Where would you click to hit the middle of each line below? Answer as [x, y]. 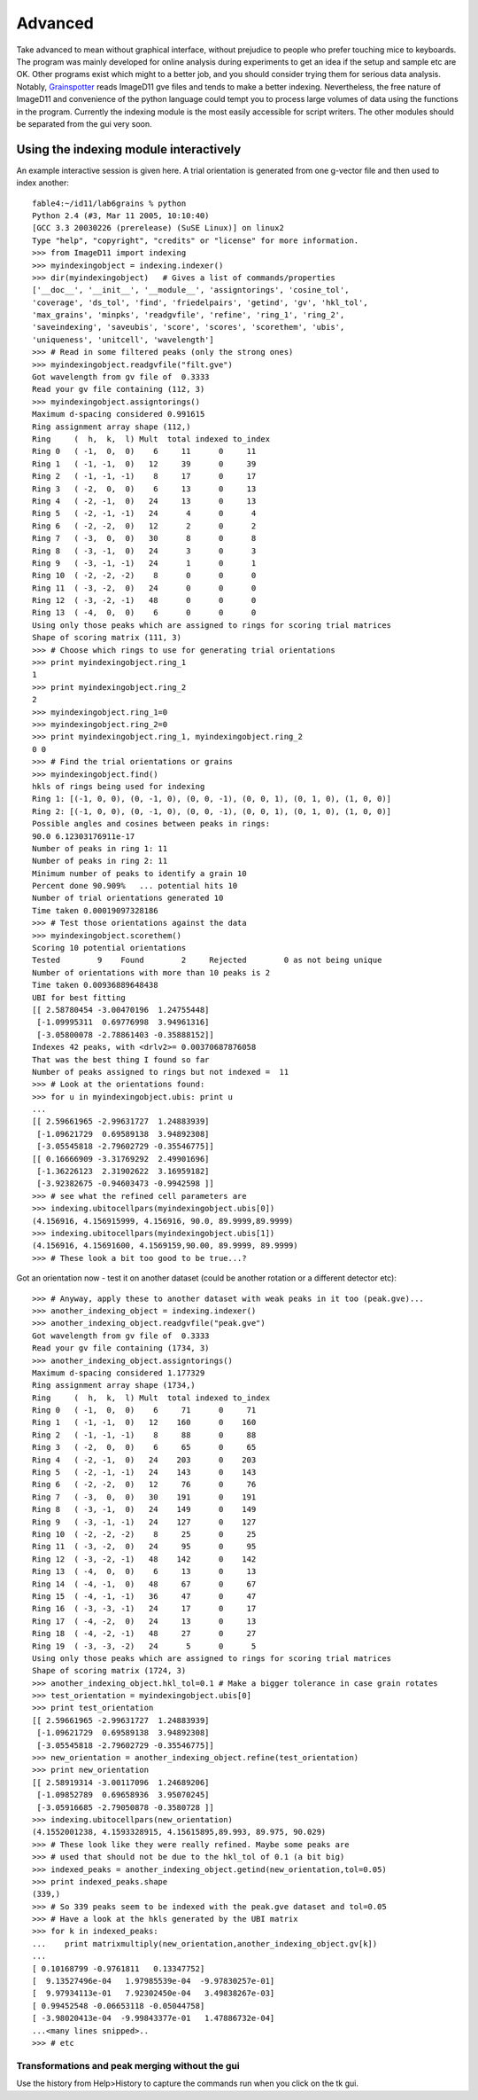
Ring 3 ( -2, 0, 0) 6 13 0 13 [144, 489]
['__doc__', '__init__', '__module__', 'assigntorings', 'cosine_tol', [191, 290]
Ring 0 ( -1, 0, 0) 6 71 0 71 [144, 1410]
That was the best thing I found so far [121, 1059]
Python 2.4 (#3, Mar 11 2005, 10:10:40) [121, 215]
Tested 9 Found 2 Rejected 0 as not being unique [207, 960]
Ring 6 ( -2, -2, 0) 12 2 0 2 [144, 526]
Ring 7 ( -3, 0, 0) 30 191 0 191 [144, 1497]
